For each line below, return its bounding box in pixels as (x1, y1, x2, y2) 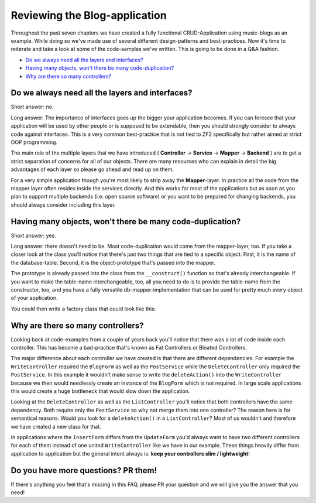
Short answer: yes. (11, 232, 56, 239)
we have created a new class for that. (11, 423, 102, 430)
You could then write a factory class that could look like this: (11, 305, 156, 312)
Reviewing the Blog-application (11, 9, 167, 22)
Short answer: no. (11, 103, 54, 111)
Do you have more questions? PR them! (11, 466, 157, 475)
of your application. (11, 295, 58, 302)
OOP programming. (11, 138, 58, 146)
